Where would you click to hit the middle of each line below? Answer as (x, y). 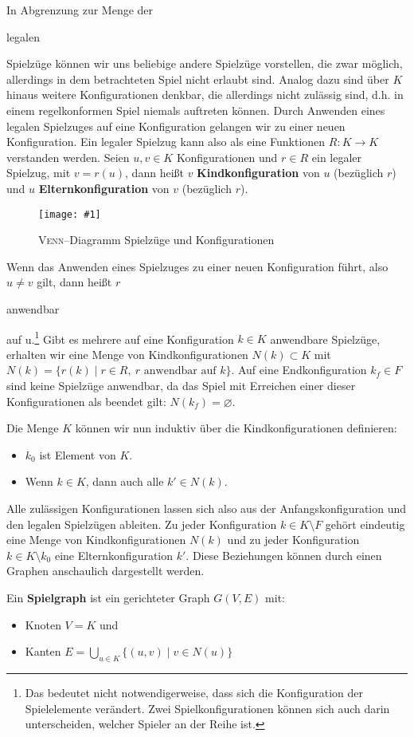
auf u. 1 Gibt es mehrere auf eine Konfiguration (120, 337)
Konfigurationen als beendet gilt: (86, 401)
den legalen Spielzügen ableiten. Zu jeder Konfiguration (142, 524)
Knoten (43, 624)
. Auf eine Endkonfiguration (299, 370)
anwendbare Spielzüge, (325, 339)
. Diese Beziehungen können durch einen (284, 555)
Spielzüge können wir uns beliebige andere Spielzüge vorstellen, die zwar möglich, (205, 63)
